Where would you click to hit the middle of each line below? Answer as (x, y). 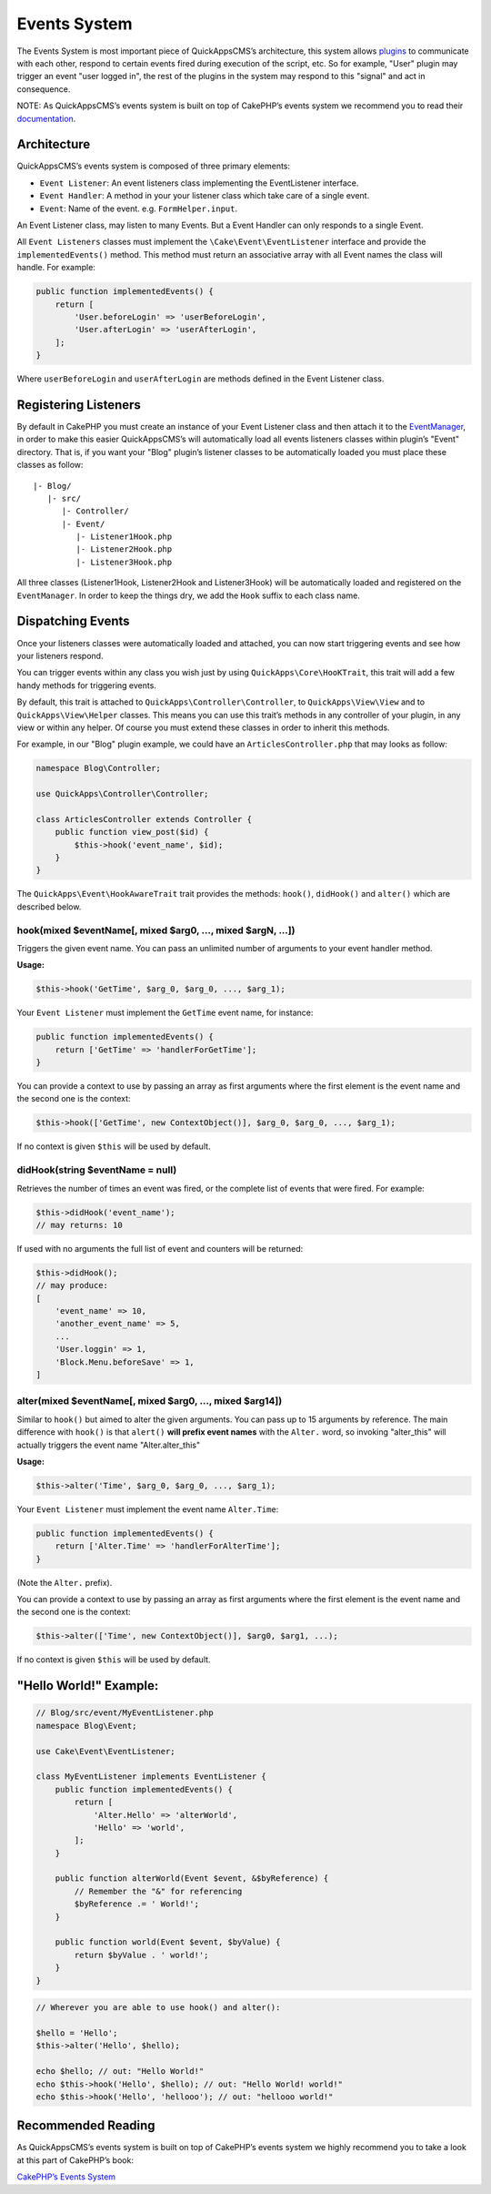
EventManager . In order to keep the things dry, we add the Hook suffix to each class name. (189, 595)
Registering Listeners (79, 405)
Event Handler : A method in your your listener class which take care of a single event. (205, 196)
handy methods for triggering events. (86, 685)
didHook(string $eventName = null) (97, 1170)
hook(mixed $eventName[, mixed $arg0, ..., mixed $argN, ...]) (156, 930)
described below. (49, 907)
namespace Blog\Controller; (98, 768)
